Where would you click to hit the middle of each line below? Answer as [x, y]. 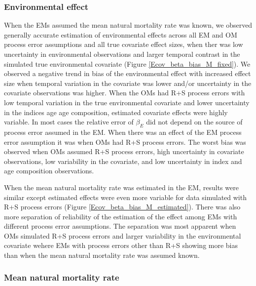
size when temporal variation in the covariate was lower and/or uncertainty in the [128, 83]
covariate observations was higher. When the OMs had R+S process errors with [125, 93]
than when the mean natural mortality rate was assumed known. [102, 255]
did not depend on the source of [194, 122]
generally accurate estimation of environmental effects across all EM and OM [121, 34]
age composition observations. [49, 171]
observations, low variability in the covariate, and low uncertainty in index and [123, 161]
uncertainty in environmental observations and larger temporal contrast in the [122, 54]
